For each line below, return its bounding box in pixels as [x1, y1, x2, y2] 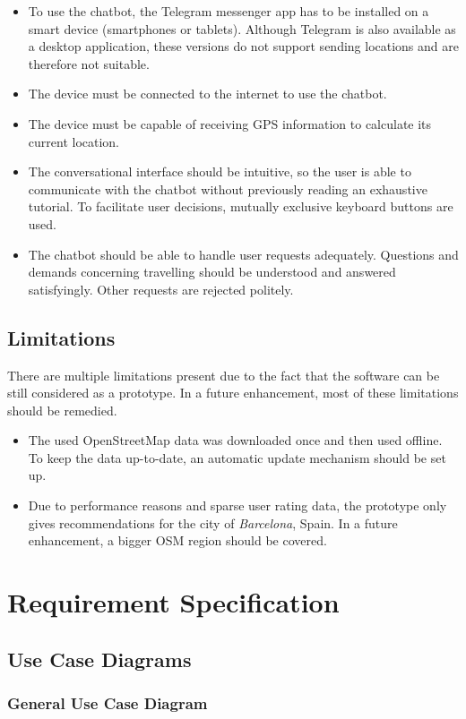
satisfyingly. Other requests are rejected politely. [28, 279, 294, 298]
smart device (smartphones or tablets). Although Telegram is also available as [28, 19, 456, 38]
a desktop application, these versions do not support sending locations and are [28, 37, 459, 56]
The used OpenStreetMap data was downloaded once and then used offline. [28, 431, 443, 449]
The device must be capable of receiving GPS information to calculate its [28, 114, 432, 133]
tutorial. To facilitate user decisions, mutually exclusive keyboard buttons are [28, 197, 453, 216]
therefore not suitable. [28, 54, 150, 73]
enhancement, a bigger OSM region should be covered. [28, 531, 327, 550]
